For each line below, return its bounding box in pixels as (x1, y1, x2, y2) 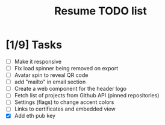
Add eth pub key (14, 112, 55, 120)
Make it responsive (14, 58, 62, 65)
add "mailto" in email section (14, 78, 86, 85)
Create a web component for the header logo (14, 85, 127, 93)
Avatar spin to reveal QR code (14, 72, 89, 79)
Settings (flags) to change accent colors (14, 99, 114, 106)
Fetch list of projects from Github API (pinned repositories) (14, 92, 160, 99)
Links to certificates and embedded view (14, 105, 116, 112)
